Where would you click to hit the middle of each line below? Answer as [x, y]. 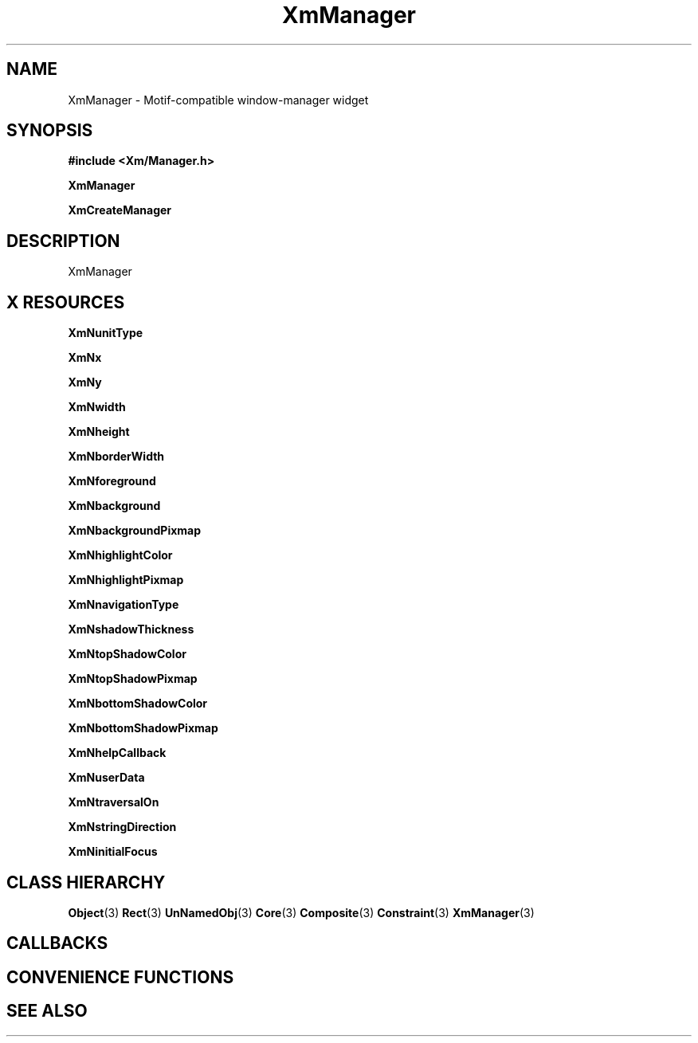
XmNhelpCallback [117, 753]
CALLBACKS [57, 943]
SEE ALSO [47, 1011]
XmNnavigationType [124, 605]
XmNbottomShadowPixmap [143, 728]
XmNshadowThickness [131, 629]
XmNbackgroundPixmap [135, 531]
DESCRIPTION [63, 241]
